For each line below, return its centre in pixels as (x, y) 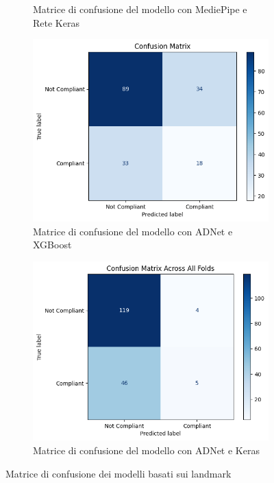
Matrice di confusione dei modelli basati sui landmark (119, 473)
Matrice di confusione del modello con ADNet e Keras (146, 450)
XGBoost (52, 245)
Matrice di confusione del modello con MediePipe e (140, 9)
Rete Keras (56, 22)
